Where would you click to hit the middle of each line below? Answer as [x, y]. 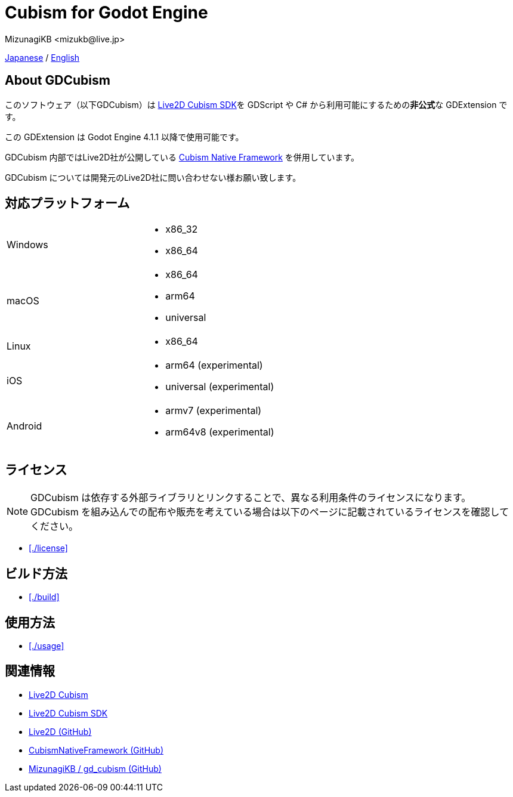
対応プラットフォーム [67, 203]
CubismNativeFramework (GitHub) [96, 750]
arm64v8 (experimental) [220, 432]
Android [24, 426]
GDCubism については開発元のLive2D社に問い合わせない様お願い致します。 [153, 177]
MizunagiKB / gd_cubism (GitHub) [95, 768]
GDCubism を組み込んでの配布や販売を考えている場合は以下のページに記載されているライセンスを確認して [270, 512]
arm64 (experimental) [214, 365]
